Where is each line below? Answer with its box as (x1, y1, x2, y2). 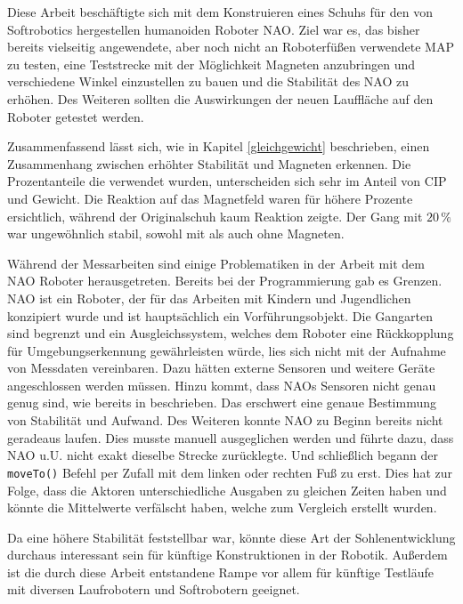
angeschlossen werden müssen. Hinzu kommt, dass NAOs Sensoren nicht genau (7, 375, 436, 394)
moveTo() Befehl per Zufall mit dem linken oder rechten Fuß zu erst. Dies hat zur (7, 463, 452, 481)
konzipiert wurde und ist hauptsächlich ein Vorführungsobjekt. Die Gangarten (7, 306, 433, 325)
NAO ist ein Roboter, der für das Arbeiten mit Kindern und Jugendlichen (7, 288, 411, 307)
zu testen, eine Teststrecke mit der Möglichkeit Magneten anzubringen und (7, 54, 416, 73)
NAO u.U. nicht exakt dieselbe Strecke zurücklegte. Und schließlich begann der (7, 446, 439, 464)
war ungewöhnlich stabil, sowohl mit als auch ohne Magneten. (7, 224, 345, 243)
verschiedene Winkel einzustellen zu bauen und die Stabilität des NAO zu (7, 72, 409, 91)
